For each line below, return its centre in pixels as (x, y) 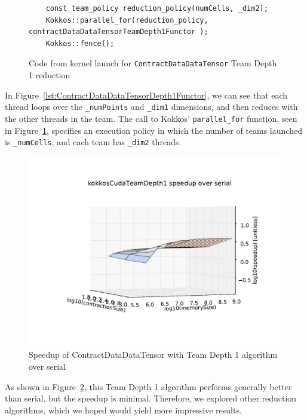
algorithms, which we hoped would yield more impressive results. (123, 410)
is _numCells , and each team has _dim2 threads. (93, 142)
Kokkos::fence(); (80, 43)
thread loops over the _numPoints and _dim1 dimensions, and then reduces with (151, 107)
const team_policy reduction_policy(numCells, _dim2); (157, 8)
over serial (47, 366)
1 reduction (50, 75)
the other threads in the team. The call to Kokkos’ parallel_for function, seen (151, 118)
